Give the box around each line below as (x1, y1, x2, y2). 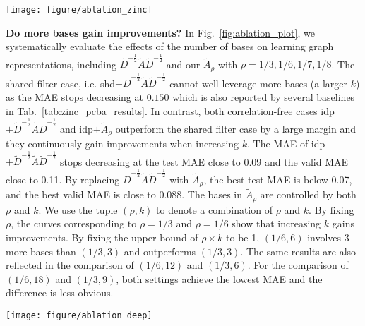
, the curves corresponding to (11, 216, 137, 231)
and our (166, 56, 201, 71)
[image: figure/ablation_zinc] (6, 5, 152, 15)
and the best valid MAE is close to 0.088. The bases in (6, 187, 242, 202)
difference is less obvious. (6, 285, 114, 300)
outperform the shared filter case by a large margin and (115, 121, 356, 135)
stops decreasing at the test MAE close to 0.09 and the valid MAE (60, 154, 349, 169)
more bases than (6, 243, 76, 258)
